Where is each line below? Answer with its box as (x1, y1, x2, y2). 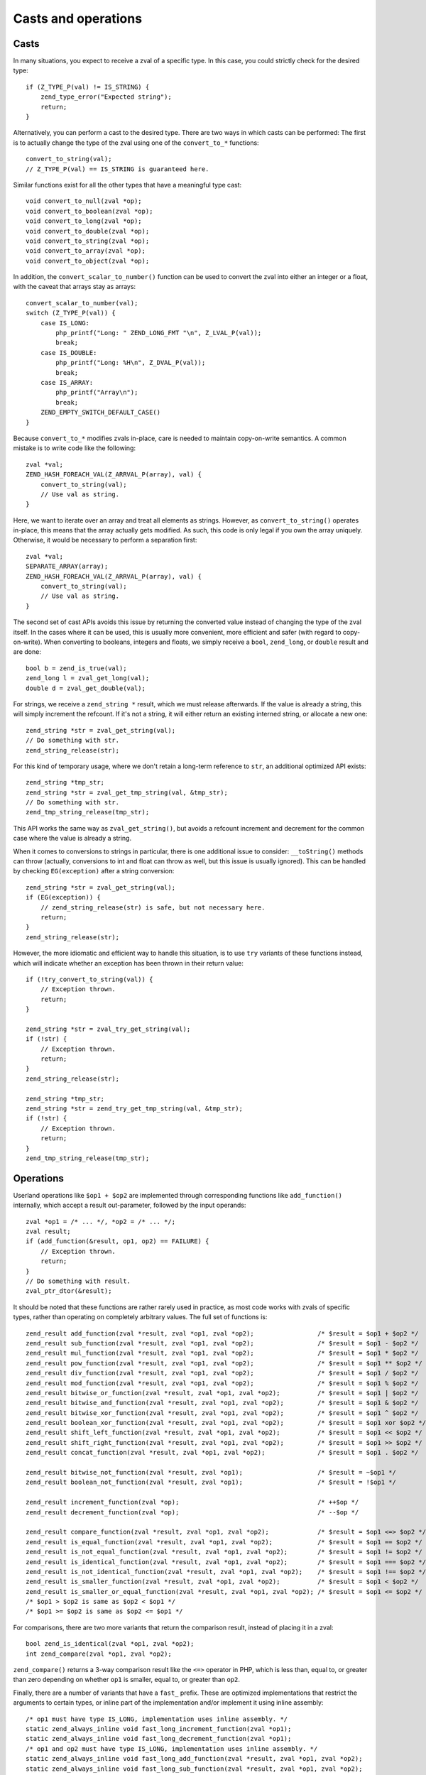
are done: (13, 648, 42, 656)
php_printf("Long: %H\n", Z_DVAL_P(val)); (55, 359, 206, 367)
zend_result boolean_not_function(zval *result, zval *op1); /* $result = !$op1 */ (26, 1478, 397, 1487)
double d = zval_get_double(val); (26, 684, 146, 692)
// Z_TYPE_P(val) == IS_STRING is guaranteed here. (26, 165, 209, 173)
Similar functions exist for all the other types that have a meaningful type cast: (13, 180, 242, 189)
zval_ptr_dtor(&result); (26, 1287, 112, 1295)
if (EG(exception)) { (26, 893, 101, 902)
